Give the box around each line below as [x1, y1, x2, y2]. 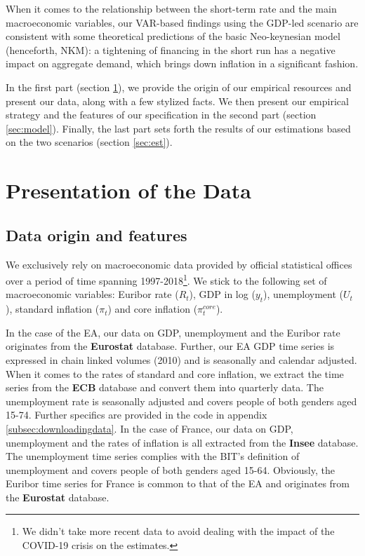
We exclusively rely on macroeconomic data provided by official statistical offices [6, 257, 352, 271]
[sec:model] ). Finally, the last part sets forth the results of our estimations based [6, 121, 351, 135]
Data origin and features [6, 224, 187, 245]
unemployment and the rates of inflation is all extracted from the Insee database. [6, 435, 359, 449]
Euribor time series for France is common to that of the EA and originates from [6, 476, 350, 491]
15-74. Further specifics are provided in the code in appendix [6, 407, 267, 422]
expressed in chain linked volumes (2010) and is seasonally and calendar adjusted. [6, 352, 357, 367]
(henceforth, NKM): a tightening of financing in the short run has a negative [6, 42, 336, 57]
